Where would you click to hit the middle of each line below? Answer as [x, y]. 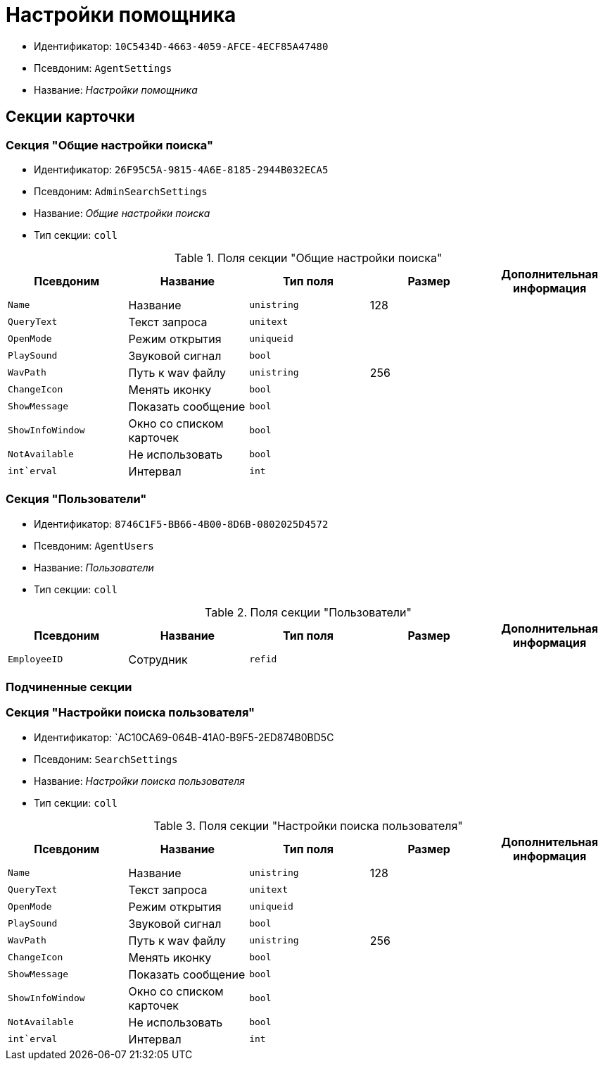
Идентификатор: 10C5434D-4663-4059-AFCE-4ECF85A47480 [181, 46]
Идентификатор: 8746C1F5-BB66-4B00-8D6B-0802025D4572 [181, 523]
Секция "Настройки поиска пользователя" [131, 713]
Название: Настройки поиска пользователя [139, 781]
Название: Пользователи [94, 567]
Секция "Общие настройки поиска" [110, 145]
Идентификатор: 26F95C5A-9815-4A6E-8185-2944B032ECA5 [181, 169]
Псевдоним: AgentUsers [94, 545]
